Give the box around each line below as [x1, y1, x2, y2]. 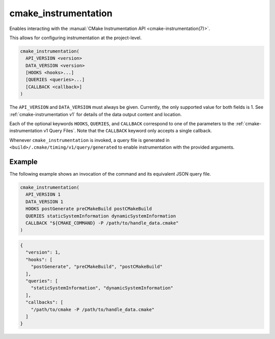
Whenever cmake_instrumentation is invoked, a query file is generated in [9, 137, 170, 143]
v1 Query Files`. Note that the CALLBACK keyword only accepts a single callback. [43, 128, 212, 134]
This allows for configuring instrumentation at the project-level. [9, 35, 142, 41]
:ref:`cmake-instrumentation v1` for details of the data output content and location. [9, 111, 182, 117]
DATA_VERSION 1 [25, 199, 64, 205]
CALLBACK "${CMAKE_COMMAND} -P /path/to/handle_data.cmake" [25, 220, 179, 226]
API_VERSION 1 [25, 191, 61, 197]
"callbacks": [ [25, 299, 64, 305]
